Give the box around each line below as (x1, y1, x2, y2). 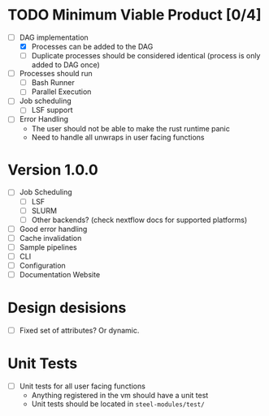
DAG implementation (19, 32, 89, 42)
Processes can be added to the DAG (31, 42, 154, 51)
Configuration (19, 260, 66, 270)
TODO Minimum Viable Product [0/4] (7, 6, 262, 24)
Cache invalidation (19, 233, 82, 242)
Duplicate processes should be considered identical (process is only (31, 51, 261, 61)
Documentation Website (19, 270, 101, 279)
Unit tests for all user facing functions (19, 381, 145, 391)
